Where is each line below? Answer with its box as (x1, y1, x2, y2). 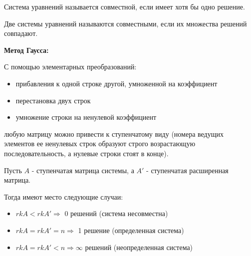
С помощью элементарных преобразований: (4, 61, 137, 72)
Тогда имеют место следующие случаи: (4, 191, 123, 202)
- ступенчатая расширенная (146, 165, 229, 175)
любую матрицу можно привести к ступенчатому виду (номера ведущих (4, 128, 224, 139)
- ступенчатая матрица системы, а (31, 165, 134, 175)
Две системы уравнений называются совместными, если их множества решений (4, 18, 247, 28)
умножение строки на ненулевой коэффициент (15, 112, 157, 122)
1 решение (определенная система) (78, 225, 184, 235)
